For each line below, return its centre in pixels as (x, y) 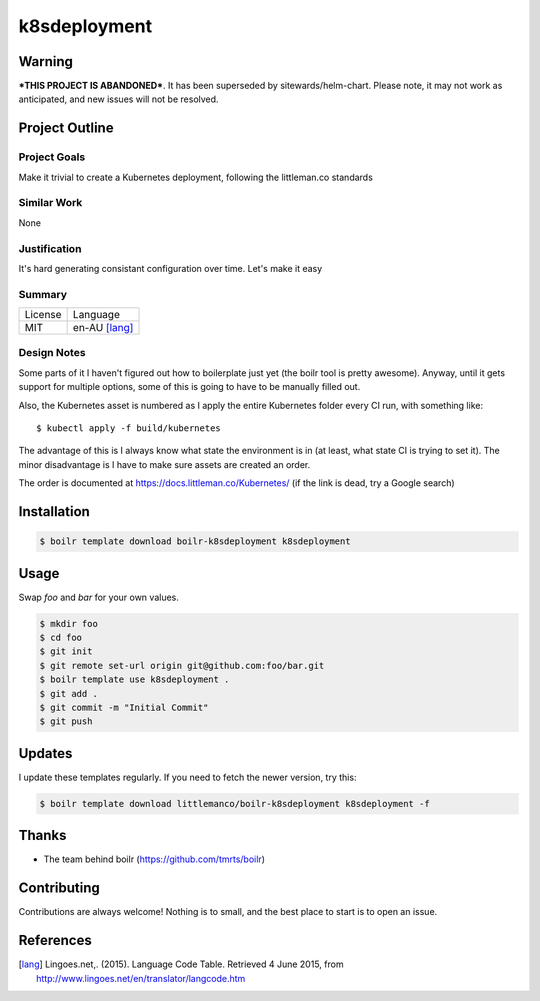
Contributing (59, 888)
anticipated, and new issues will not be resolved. (118, 99)
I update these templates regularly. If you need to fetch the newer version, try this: (187, 777)
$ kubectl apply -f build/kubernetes (129, 428)
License (43, 315)
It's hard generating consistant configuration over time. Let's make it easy (170, 268)
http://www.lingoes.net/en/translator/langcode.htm (141, 978)
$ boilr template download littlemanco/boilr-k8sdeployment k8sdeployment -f (234, 803)
